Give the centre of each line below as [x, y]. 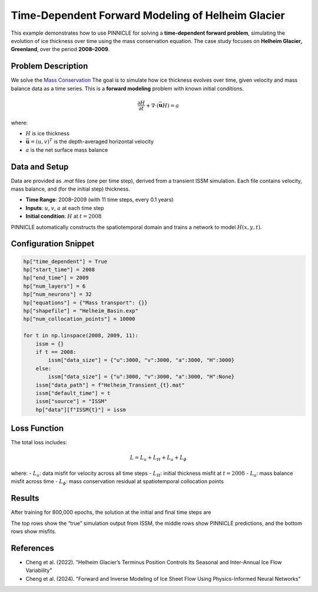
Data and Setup [40, 167]
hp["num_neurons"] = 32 [58, 295]
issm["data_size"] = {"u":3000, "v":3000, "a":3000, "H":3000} [141, 360]
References [32, 548]
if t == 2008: [56, 352]
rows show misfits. [34, 531]
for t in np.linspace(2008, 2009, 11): [81, 336]
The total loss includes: [39, 443]
